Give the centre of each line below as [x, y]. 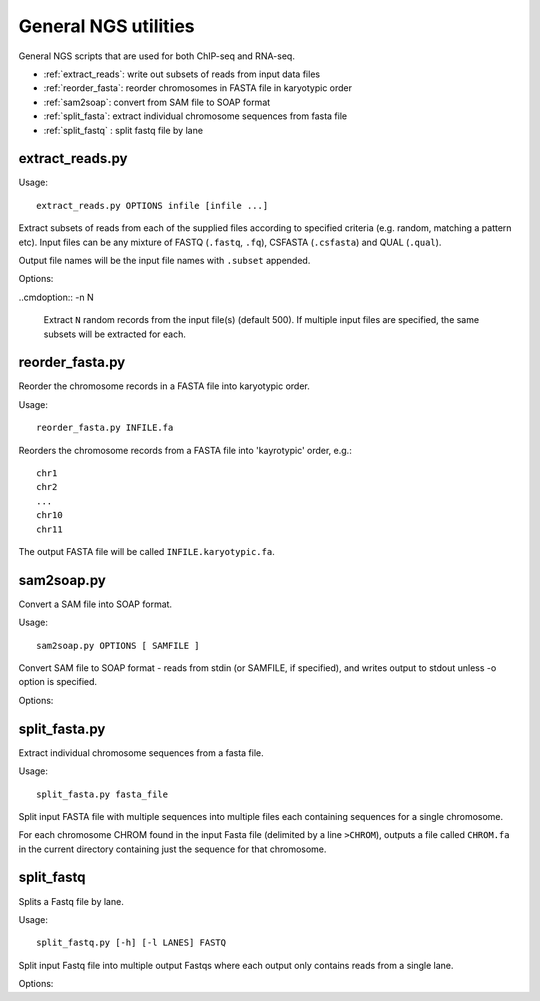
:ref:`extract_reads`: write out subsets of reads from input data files [181, 74]
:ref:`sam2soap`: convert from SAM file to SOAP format [157, 102]
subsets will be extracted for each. [115, 334]
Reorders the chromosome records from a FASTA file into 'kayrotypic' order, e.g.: [185, 450]
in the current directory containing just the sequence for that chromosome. [172, 849]
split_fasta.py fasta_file [102, 794]
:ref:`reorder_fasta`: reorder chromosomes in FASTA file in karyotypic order [198, 88]
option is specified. [58, 682]
